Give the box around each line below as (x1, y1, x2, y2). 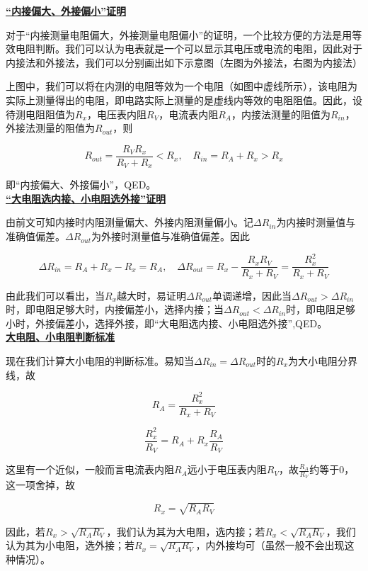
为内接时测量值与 (276, 215, 356, 230)
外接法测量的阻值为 (6, 120, 95, 135)
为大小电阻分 (288, 354, 348, 368)
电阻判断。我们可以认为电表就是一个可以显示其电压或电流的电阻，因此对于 (15, 41, 362, 56)
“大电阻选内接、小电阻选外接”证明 (6, 191, 166, 205)
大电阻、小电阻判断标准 (6, 329, 115, 344)
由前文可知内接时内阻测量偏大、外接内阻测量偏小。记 (6, 215, 253, 230)
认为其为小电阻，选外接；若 (6, 538, 134, 553)
